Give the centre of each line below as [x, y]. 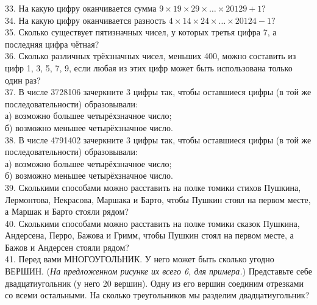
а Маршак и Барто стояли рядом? [67, 211]
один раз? [23, 80]
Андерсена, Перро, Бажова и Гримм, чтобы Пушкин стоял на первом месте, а [149, 235]
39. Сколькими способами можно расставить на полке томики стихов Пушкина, [153, 187]
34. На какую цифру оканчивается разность [86, 20]
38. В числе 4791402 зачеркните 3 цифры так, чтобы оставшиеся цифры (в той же [158, 139]
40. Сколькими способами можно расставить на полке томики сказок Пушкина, [152, 223]
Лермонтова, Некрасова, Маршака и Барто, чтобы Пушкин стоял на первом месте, [158, 199]
